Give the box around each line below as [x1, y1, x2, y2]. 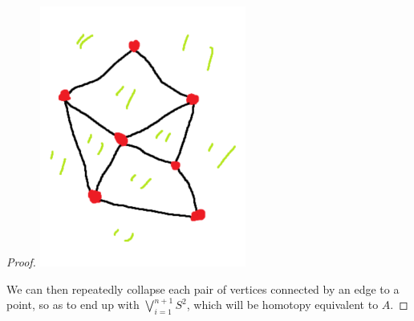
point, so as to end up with [6, 296, 140, 313]
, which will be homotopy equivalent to [186, 296, 379, 313]
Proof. [6, 254, 36, 270]
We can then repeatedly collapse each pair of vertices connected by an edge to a [6, 280, 400, 297]
